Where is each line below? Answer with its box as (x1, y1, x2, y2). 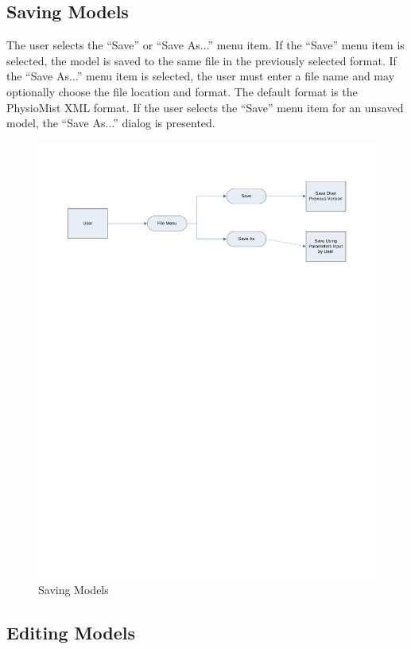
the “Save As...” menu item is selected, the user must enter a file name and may (6, 68, 395, 84)
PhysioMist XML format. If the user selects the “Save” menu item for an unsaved (6, 99, 404, 115)
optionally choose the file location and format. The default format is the (6, 83, 358, 99)
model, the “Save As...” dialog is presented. (6, 115, 215, 131)
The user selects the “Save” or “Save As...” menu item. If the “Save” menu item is (6, 37, 405, 53)
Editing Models (6, 620, 136, 645)
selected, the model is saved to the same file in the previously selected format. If (6, 52, 397, 68)
